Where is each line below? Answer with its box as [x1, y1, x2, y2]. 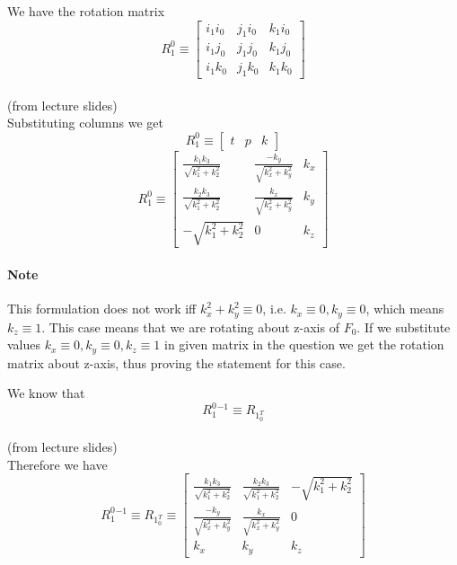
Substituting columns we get [7, 113, 163, 132]
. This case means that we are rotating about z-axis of [41, 317, 339, 336]
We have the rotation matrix [7, 2, 165, 20]
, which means [365, 299, 444, 318]
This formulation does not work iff [7, 299, 197, 318]
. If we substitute [356, 317, 451, 336]
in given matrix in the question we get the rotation [164, 335, 444, 354]
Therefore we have [7, 455, 108, 473]
